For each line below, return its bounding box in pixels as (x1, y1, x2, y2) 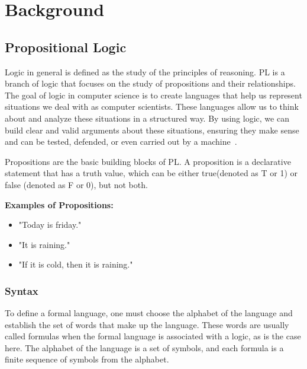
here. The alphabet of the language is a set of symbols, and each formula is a (5, 341, 284, 354)
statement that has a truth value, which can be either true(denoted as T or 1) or (5, 167, 298, 179)
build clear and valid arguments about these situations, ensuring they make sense (5, 123, 299, 136)
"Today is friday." (18, 218, 82, 231)
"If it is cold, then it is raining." (18, 258, 133, 271)
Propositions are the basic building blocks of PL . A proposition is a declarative (5, 155, 291, 167)
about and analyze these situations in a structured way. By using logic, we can (5, 112, 289, 124)
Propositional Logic (5, 37, 127, 56)
